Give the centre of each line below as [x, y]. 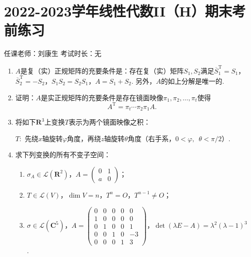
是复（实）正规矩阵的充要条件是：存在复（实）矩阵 [102, 70]
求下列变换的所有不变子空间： [63, 155]
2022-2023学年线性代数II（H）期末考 [125, 11]
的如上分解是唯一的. [192, 81]
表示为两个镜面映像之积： [109, 122]
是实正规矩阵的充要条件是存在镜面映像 [102, 97]
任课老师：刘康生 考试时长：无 [53, 53]
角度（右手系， [152, 138]
